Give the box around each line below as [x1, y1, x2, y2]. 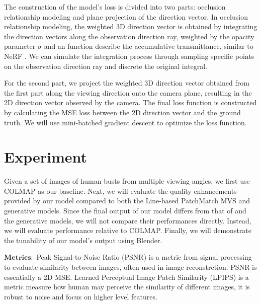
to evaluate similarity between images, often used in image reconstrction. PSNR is [4, 262, 257, 272]
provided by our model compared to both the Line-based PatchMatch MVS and [4, 195, 250, 206]
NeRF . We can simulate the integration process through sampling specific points [4, 50, 254, 61]
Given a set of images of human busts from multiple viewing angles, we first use [4, 176, 250, 186]
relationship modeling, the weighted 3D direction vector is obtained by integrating [4, 21, 257, 32]
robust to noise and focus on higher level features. [4, 291, 157, 301]
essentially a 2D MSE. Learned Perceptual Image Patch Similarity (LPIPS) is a [4, 271, 249, 282]
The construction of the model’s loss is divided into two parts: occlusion [4, 2, 226, 12]
